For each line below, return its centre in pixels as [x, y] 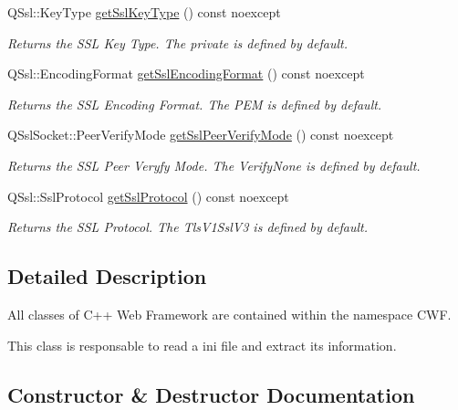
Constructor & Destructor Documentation [211, 394]
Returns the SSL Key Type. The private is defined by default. [177, 42]
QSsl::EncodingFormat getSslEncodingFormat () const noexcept [186, 74]
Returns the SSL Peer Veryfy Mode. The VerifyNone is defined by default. [214, 165]
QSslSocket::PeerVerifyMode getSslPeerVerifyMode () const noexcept [201, 135]
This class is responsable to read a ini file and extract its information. [202, 345]
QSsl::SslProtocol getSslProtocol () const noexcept [148, 196]
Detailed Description [107, 276]
